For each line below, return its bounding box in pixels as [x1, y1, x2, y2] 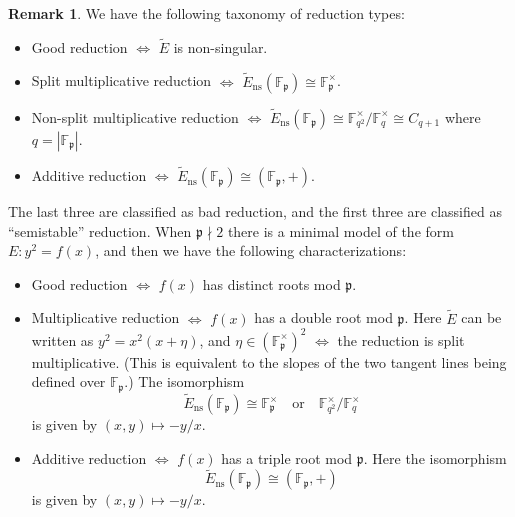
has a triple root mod [221, 447, 353, 468]
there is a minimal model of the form [227, 220, 454, 241]
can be [461, 307, 502, 328]
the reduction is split [337, 329, 465, 350]
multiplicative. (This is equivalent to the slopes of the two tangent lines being [31, 351, 507, 372]
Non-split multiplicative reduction [31, 106, 239, 127]
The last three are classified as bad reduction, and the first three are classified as [8, 201, 502, 222]
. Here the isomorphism [363, 447, 507, 468]
